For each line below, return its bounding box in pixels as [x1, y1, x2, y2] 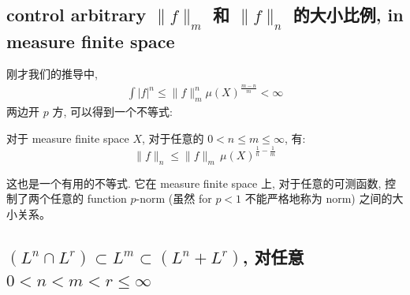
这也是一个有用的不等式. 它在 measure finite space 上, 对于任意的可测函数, [6, 174, 382, 191]
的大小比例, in [293, 2, 404, 27]
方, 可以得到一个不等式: [52, 103, 173, 120]
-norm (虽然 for [136, 190, 212, 207]
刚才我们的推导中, [6, 65, 98, 82]
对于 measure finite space [6, 129, 129, 146]
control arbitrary [6, 2, 147, 27]
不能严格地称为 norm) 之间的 [244, 190, 393, 207]
